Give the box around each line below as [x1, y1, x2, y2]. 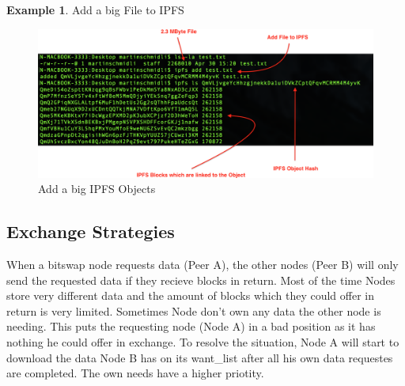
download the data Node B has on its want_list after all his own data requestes [6, 349, 393, 365]
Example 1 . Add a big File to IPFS [6, 2, 184, 17]
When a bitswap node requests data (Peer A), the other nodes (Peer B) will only [6, 255, 399, 272]
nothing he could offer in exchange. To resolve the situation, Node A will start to [6, 333, 399, 350]
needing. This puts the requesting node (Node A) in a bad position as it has [6, 318, 376, 335]
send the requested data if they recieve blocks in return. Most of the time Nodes [6, 271, 396, 288]
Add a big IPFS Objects [38, 180, 156, 197]
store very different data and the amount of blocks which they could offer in [6, 287, 375, 304]
